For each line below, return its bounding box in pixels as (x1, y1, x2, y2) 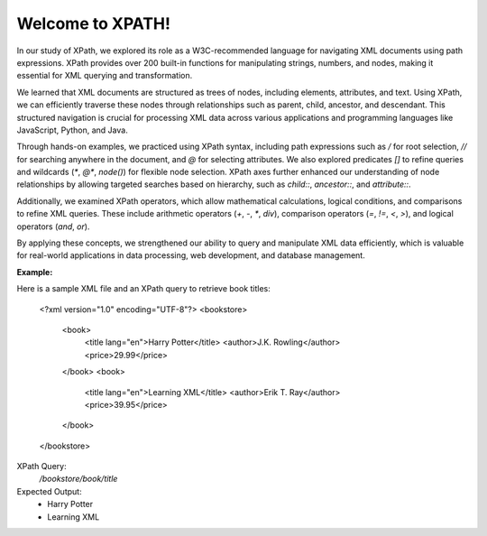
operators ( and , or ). (16, 221, 90, 232)
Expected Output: (16, 485, 82, 496)
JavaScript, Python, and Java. (16, 125, 128, 135)
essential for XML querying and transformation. (16, 70, 193, 81)
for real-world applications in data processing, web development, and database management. (16, 250, 365, 261)
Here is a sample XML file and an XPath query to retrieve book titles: (16, 283, 271, 294)
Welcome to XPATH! (16, 14, 171, 33)
